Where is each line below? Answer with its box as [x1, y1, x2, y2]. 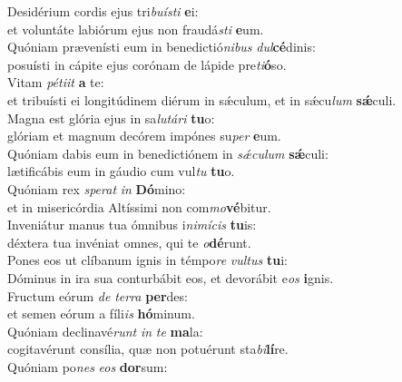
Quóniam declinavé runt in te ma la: [7, 321, 203, 340]
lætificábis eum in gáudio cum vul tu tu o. [7, 162, 235, 181]
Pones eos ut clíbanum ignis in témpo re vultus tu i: [7, 250, 288, 269]
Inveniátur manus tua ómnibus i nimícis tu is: [7, 215, 257, 234]
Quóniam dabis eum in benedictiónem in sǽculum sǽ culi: [7, 143, 328, 162]
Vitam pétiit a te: [7, 73, 104, 92]
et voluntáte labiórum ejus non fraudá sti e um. [7, 19, 264, 38]
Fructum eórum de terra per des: [7, 286, 188, 305]
